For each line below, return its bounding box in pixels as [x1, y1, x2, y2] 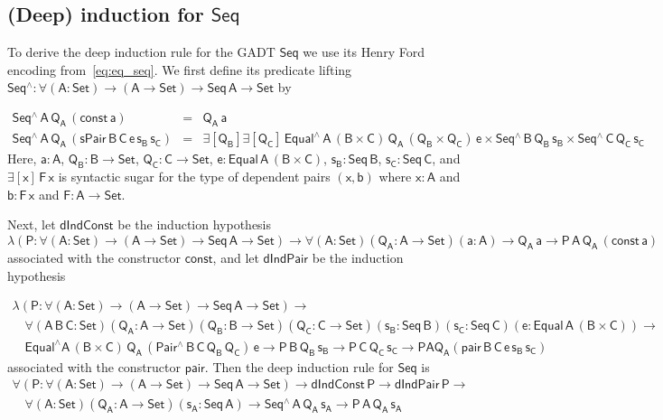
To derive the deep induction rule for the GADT [7, 42, 275, 61]
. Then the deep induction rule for [204, 357, 394, 376]
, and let [212, 248, 259, 266]
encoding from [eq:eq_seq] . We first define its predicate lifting [7, 60, 352, 79]
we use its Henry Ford [303, 42, 425, 61]
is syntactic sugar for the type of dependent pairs [58, 167, 331, 186]
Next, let [7, 215, 56, 234]
